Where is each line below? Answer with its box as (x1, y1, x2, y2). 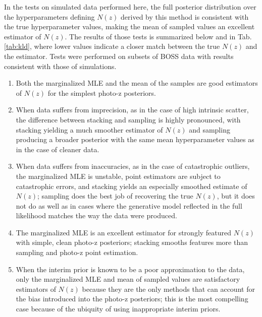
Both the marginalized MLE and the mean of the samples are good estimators (16, 78, 258, 88)
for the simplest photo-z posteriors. (47, 87, 156, 98)
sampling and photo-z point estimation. (16, 247, 138, 258)
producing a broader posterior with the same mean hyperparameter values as (16, 134, 254, 145)
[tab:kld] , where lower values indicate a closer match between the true (4, 41, 220, 51)
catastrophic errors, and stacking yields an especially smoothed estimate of (16, 180, 247, 191)
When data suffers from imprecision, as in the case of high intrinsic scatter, (16, 104, 249, 115)
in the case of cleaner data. (16, 144, 99, 154)
